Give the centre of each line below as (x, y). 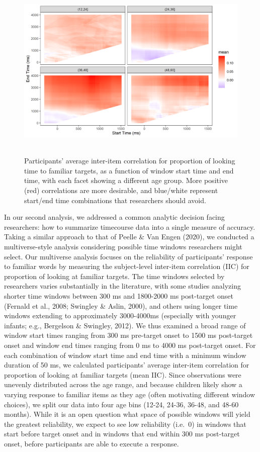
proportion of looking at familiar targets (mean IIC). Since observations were (123, 374)
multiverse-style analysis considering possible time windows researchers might (123, 247)
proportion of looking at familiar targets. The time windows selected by (114, 276)
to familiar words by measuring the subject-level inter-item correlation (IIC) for (127, 266)
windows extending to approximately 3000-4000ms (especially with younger (120, 315)
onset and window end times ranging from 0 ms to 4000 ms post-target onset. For (130, 345)
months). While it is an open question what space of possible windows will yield (127, 414)
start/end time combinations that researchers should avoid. (115, 200)
